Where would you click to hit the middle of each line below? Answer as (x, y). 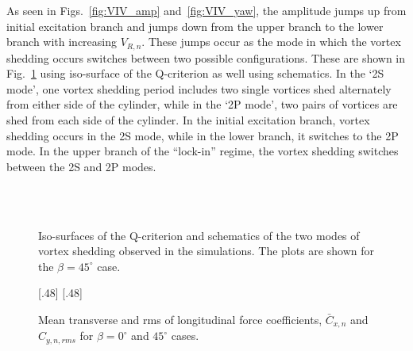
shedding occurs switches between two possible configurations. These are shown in (206, 57)
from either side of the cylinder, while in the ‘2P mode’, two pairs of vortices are (202, 104)
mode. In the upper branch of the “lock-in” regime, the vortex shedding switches (203, 151)
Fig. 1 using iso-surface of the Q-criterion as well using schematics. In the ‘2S (195, 73)
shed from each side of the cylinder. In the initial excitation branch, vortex (188, 120)
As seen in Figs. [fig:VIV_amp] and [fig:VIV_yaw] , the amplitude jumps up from (206, 10)
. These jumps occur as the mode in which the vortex (271, 42)
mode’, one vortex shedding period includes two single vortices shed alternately (199, 88)
